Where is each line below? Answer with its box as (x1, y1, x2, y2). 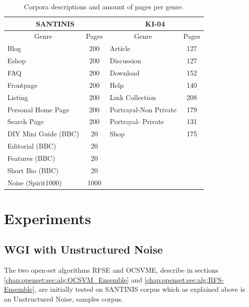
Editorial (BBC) (7, 141, 56, 151)
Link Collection (110, 92, 156, 102)
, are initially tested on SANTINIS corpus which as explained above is (34, 284, 245, 294)
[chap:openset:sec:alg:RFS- (144, 274, 224, 284)
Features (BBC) (7, 153, 55, 163)
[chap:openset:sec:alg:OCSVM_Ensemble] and (4, 274, 143, 284)
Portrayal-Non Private (110, 104, 176, 114)
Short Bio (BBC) (7, 165, 59, 175)
